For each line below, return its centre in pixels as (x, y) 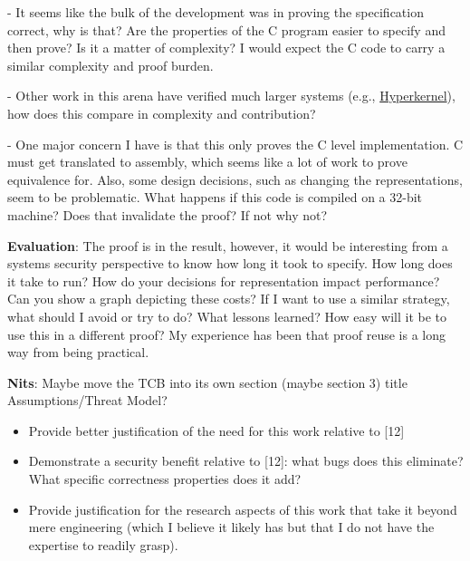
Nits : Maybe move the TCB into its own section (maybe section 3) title (207, 382)
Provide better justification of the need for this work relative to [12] (216, 430)
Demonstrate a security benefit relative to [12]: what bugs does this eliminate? (246, 461)
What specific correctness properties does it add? (165, 479)
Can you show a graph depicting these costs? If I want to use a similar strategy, (229, 299)
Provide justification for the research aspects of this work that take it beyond (243, 509)
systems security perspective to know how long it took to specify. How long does (230, 263)
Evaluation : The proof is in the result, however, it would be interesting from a (228, 245)
